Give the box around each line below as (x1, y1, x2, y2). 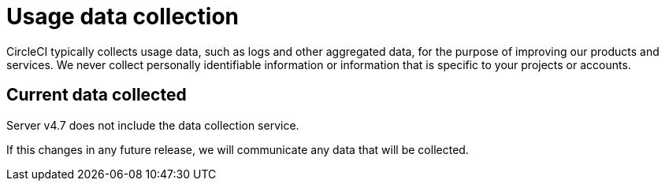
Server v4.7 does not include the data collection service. (6, 118, 299, 132)
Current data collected (6, 85, 187, 105)
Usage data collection (6, 3, 240, 30)
